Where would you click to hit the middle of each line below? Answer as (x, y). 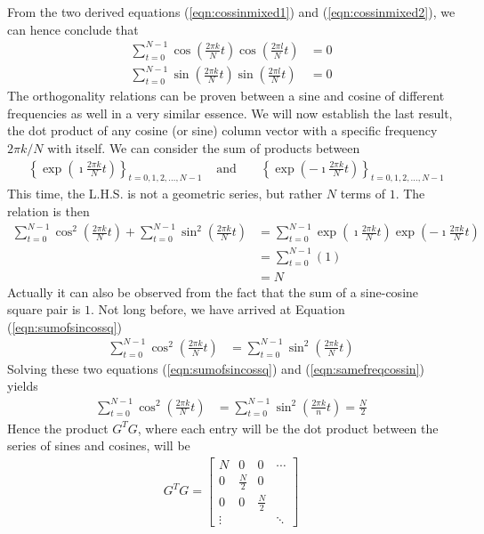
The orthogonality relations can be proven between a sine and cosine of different (226, 96)
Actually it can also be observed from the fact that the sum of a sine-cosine (213, 291)
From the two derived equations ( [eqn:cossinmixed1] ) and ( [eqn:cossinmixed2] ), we (231, 12)
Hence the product (58, 428)
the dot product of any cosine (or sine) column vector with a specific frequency (222, 130)
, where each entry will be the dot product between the (288, 428)
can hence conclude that (73, 29)
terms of (363, 194)
